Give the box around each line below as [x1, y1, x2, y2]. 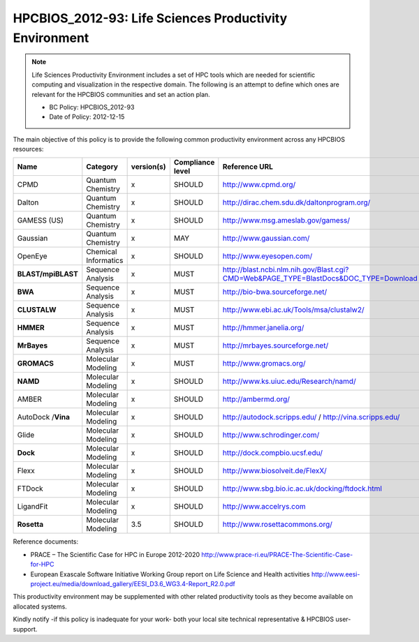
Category [86, 162, 119, 172]
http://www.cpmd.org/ [222, 180, 296, 190]
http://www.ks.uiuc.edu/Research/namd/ [222, 377, 356, 387]
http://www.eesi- [311, 569, 360, 578]
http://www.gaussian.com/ [222, 234, 310, 244]
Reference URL [222, 162, 274, 172]
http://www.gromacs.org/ [222, 359, 307, 368]
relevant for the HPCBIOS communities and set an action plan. [31, 90, 211, 98]
